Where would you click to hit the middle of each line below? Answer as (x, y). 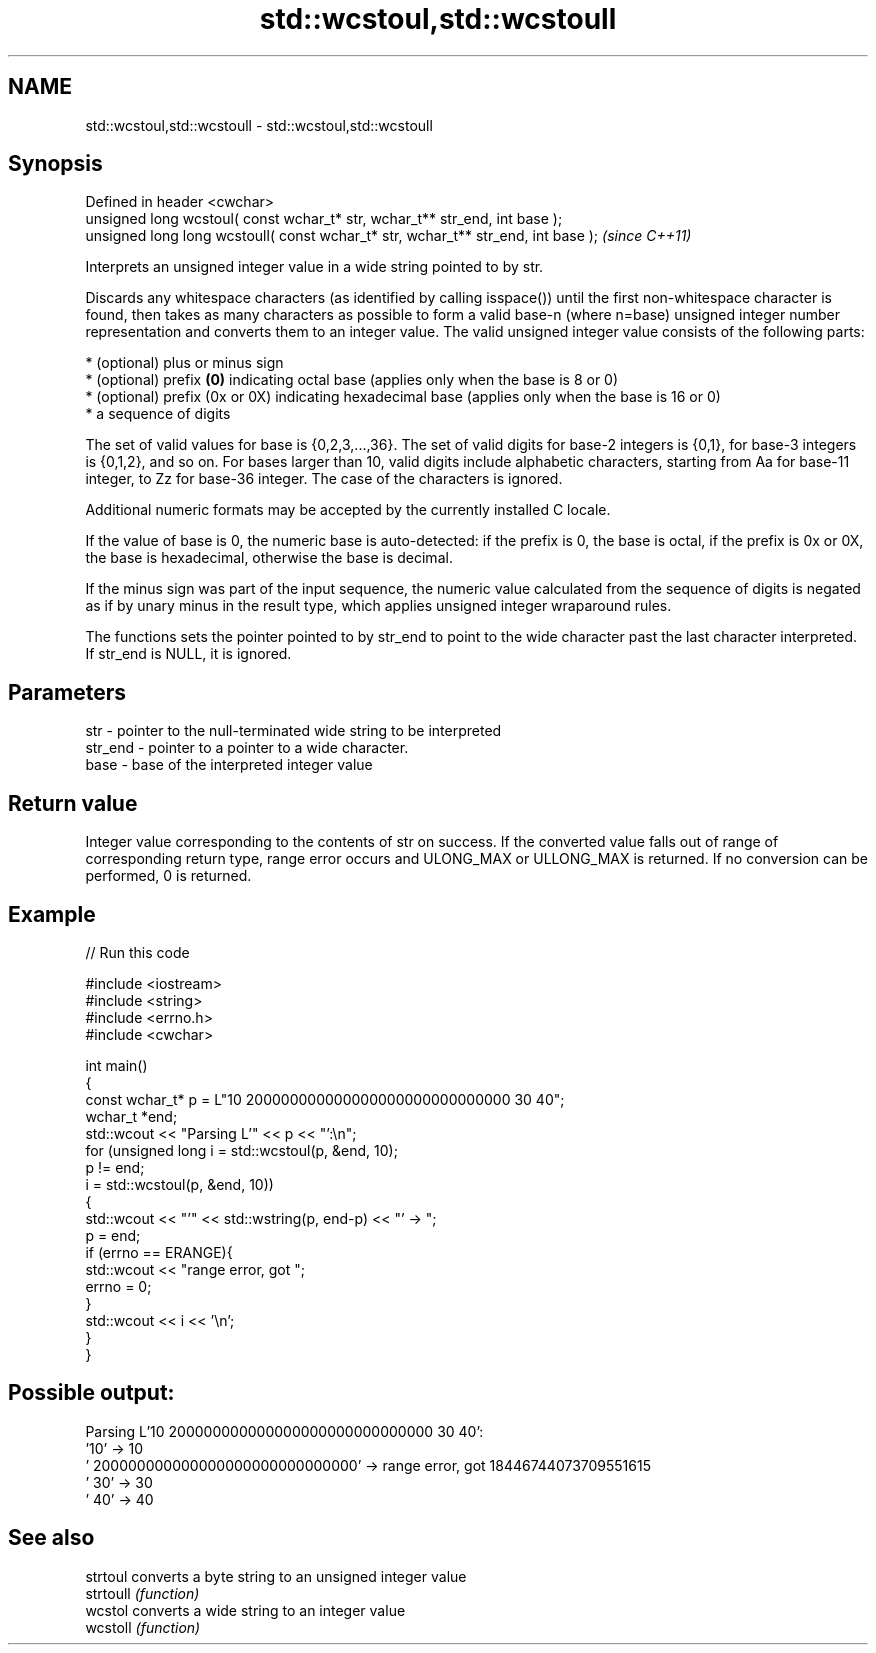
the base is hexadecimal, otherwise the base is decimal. (269, 558)
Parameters (67, 692)
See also (51, 1538)
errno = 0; (118, 1286)
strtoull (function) (142, 1593)
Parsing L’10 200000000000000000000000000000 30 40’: (284, 1431)
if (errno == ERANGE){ (159, 1252)
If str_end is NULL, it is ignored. (188, 654)
